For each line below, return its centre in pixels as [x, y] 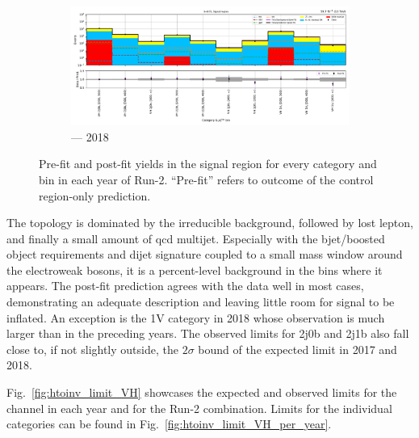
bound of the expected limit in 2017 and [297, 349]
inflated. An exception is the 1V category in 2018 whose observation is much [196, 317]
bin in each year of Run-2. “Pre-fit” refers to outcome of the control [206, 179]
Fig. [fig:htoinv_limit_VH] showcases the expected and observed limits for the [202, 392]
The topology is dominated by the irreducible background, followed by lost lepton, [210, 223]
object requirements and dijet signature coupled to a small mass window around [205, 254]
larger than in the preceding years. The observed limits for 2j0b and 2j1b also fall [208, 333]
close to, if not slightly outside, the [92, 349]
